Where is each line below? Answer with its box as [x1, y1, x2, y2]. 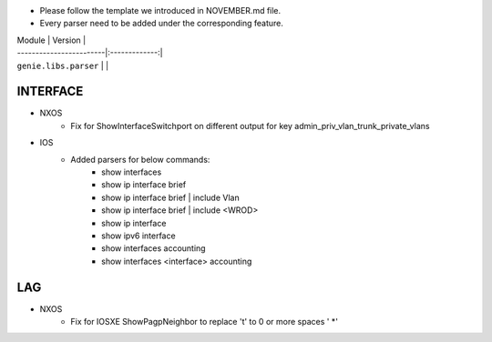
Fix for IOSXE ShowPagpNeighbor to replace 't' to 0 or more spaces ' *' [70, 317, 339, 327]
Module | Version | [16, 35, 87, 45]
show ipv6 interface [101, 230, 177, 241]
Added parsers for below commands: [70, 154, 210, 165]
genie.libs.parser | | [16, 60, 109, 71]
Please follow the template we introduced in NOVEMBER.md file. [39, 5, 282, 15]
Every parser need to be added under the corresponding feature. [39, 18, 284, 29]
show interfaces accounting [101, 243, 206, 254]
